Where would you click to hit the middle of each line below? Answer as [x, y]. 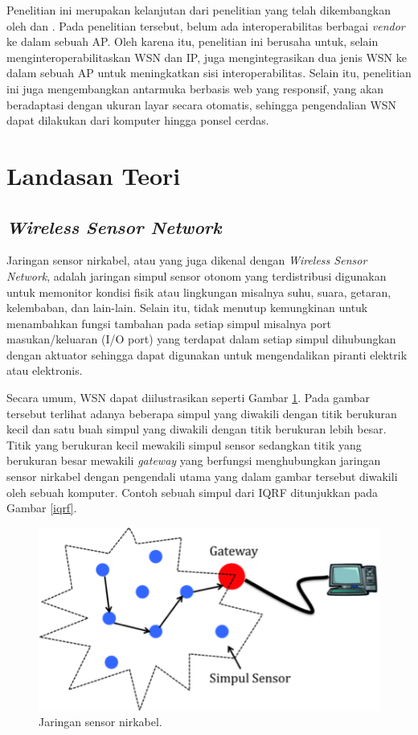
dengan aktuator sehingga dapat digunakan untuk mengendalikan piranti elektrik [207, 354]
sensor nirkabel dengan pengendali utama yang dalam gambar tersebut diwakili [202, 476]
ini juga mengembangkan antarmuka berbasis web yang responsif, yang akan [195, 88]
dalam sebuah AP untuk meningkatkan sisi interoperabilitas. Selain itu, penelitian [209, 73]
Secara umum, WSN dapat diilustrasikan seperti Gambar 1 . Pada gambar [188, 398]
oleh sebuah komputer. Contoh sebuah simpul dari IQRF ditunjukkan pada [192, 492]
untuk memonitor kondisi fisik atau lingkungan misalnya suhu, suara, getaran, [199, 292]
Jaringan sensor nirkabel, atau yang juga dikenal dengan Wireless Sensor [187, 260]
